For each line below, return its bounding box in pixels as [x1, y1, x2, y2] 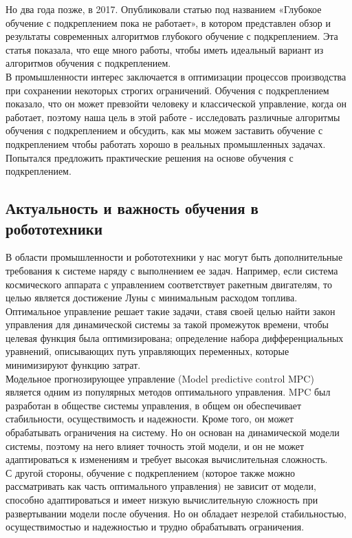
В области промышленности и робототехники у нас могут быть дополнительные [5, 250, 343, 264]
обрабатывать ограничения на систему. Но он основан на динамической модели [5, 425, 340, 440]
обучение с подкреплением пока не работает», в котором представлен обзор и [5, 15, 331, 30]
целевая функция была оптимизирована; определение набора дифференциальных [5, 330, 344, 345]
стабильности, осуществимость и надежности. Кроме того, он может [5, 411, 294, 426]
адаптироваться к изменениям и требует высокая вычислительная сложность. [5, 452, 328, 466]
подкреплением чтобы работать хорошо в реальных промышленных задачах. [5, 136, 326, 151]
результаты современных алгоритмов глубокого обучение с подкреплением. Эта [5, 29, 338, 43]
